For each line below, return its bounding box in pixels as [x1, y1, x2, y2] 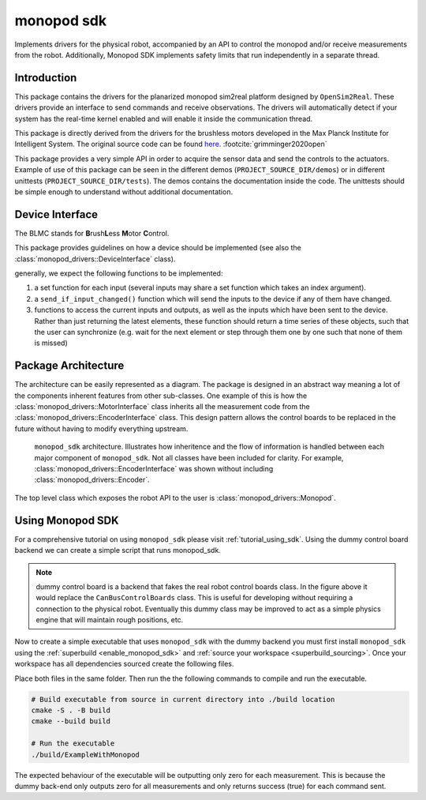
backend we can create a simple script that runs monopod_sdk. [14, 546, 221, 555]
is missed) [34, 338, 68, 347]
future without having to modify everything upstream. [14, 423, 189, 434]
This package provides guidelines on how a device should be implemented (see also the [14, 243, 301, 253]
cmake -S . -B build [31, 706, 110, 715]
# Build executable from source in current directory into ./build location [31, 695, 335, 704]
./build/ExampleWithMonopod [31, 750, 140, 759]
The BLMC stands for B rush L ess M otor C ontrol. [14, 228, 170, 238]
